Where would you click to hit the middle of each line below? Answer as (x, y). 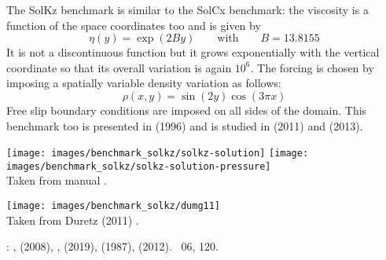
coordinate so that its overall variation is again (119, 67)
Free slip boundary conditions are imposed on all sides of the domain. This (187, 110)
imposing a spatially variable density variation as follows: (144, 83)
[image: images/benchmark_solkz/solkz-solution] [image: (158, 154)
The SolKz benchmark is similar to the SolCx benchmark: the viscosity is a (187, 9)
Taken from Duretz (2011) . (73, 220)
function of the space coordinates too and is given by (134, 25)
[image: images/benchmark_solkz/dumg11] (114, 206)
